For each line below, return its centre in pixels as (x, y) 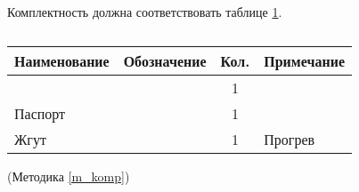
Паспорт (40, 113)
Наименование (62, 60)
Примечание (304, 60)
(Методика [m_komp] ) (69, 176)
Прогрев (290, 139)
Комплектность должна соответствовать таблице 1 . (145, 12)
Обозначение (165, 60)
